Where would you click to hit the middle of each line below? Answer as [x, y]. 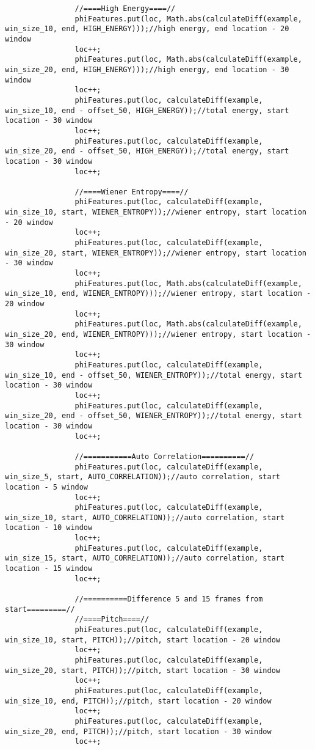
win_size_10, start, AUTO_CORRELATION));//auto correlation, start [145, 517]
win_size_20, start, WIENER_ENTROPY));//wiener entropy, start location [156, 253]
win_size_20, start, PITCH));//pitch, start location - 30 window [143, 670]
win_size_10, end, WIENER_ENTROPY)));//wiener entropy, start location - [158, 294]
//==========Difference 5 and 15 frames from [169, 599]
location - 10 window [49, 528]
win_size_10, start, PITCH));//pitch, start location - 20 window [143, 640]
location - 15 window [49, 569]
